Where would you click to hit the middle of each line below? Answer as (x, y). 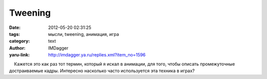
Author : (17, 48)
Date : (15, 27)
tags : (15, 34)
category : (20, 41)
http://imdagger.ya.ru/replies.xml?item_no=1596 (97, 55)
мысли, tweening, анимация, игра (84, 34)
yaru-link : (19, 55)
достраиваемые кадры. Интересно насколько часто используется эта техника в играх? (102, 71)
